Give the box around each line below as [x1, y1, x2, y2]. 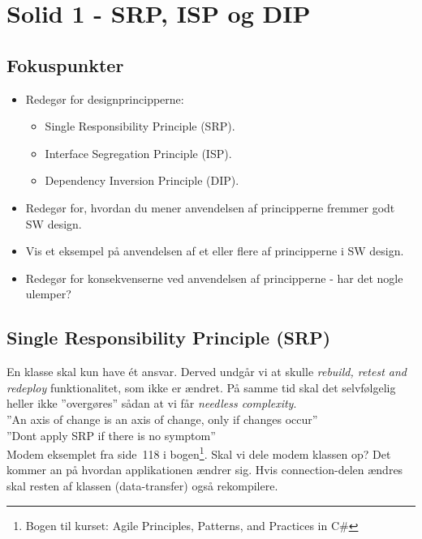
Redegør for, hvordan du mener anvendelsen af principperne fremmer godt [25, 199, 395, 216]
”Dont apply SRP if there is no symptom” [6, 426, 216, 443]
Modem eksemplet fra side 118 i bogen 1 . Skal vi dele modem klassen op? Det [6, 443, 391, 462]
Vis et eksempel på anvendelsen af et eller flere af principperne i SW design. [25, 242, 404, 259]
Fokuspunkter [6, 52, 124, 77]
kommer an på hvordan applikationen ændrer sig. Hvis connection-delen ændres [6, 461, 403, 478]
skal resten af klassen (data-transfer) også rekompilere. [6, 477, 278, 494]
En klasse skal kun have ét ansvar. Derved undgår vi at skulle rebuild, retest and [6, 363, 407, 380]
